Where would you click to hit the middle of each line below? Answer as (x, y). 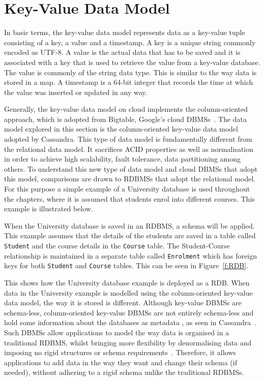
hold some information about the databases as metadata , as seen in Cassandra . (130, 322)
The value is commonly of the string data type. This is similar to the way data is (130, 72)
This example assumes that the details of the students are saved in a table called (130, 235)
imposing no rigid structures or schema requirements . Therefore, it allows (120, 352)
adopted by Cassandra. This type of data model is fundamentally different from (128, 139)
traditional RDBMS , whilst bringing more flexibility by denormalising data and (128, 342)
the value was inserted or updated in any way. (76, 92)
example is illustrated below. (49, 209)
